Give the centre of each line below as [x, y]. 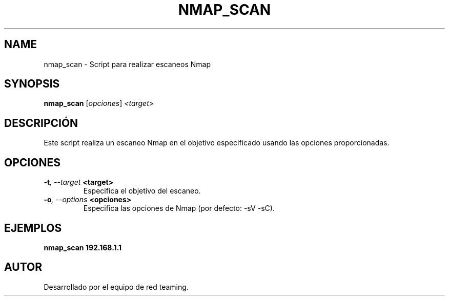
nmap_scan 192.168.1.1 [83, 247]
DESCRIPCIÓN [41, 123]
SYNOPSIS [32, 84]
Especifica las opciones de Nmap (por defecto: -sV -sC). [179, 208]
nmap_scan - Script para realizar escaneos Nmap [127, 64]
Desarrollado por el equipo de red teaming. [116, 287]
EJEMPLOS [33, 228]
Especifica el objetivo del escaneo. [142, 191]
